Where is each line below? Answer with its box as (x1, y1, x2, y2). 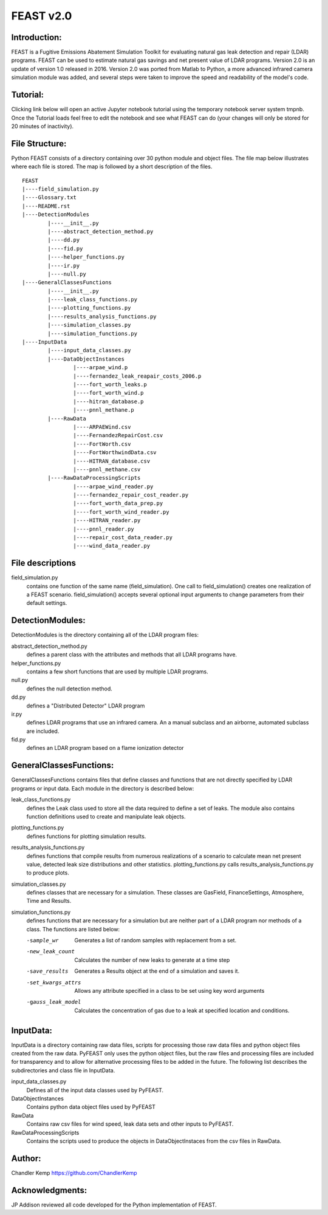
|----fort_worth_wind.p (73, 389, 144, 396)
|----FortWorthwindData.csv (73, 449, 157, 456)
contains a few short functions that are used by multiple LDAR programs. (26, 668, 209, 675)
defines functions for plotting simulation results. (26, 832, 146, 840)
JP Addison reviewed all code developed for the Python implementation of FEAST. (11, 1201, 217, 1208)
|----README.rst (22, 202, 70, 209)
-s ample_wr (26, 937, 59, 944)
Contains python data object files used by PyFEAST (26, 1103, 156, 1111)
